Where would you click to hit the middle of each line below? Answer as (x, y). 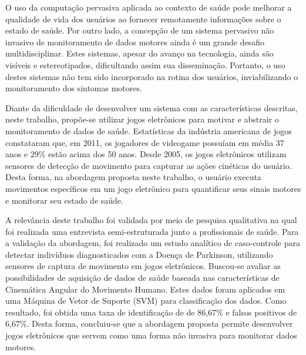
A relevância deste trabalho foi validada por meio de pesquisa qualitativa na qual (151, 220)
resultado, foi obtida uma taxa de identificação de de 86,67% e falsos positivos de (151, 312)
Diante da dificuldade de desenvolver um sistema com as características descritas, (152, 107)
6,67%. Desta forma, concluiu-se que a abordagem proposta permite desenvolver (149, 324)
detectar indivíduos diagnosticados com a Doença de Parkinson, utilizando (139, 254)
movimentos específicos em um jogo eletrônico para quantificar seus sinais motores (153, 188)
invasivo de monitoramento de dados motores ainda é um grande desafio (135, 42)
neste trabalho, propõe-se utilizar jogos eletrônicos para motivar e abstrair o (142, 119)
